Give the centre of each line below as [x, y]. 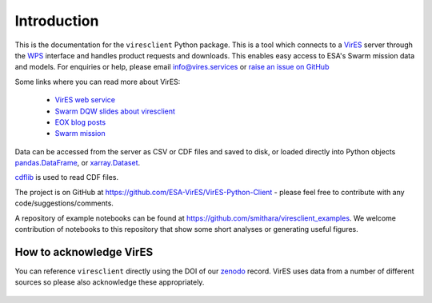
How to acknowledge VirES [84, 252]
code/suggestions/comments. [64, 203]
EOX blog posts [80, 122]
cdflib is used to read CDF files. [67, 177]
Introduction [57, 21]
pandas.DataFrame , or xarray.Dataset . [78, 163]
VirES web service [85, 100]
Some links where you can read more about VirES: [98, 82]
